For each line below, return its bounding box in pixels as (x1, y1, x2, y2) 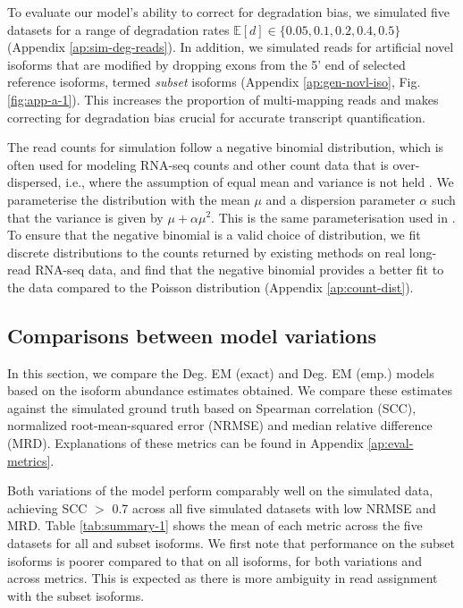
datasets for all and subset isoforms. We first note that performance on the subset (7, 534, 455, 553)
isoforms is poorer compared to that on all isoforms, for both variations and (7, 551, 422, 570)
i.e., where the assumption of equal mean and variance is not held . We (65, 173, 454, 191)
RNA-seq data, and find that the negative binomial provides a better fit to (35, 260, 444, 279)
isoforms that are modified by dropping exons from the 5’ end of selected (7, 55, 406, 73)
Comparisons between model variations (7, 321, 377, 349)
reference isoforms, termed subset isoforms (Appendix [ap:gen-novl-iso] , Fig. (7, 72, 421, 91)
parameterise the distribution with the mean (7, 190, 250, 208)
